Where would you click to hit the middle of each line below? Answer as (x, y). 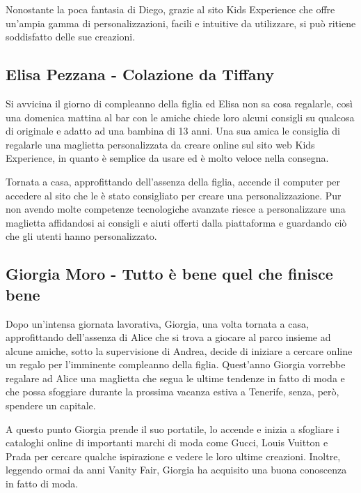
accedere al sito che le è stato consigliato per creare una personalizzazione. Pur (174, 195)
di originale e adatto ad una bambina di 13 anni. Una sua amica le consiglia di (173, 131)
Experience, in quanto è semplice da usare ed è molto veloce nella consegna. (167, 158)
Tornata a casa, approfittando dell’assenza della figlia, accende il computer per (173, 181)
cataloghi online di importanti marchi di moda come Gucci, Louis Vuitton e (167, 442)
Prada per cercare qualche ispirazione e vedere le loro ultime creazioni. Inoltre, (173, 456)
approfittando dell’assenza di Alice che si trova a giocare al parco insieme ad (168, 337)
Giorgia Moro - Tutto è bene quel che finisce (169, 274)
